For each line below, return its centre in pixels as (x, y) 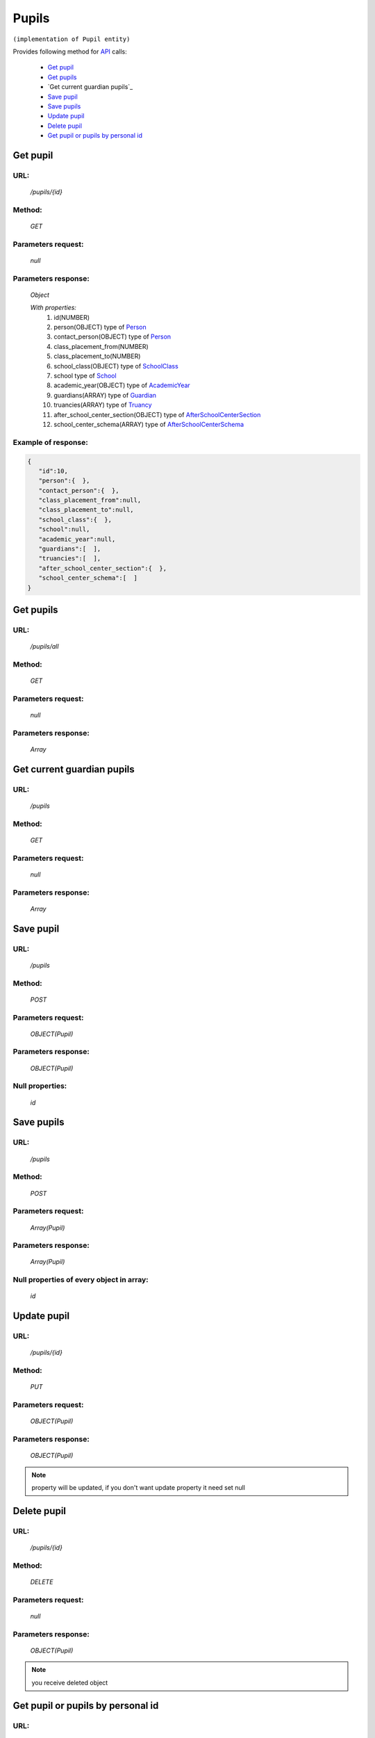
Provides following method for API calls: (70, 51)
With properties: (53, 308)
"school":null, (64, 529)
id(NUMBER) (72, 317)
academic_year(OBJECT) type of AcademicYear (122, 385)
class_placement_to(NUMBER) (97, 356)
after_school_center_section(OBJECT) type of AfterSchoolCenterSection (157, 414)
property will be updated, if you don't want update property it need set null (139, 1488)
